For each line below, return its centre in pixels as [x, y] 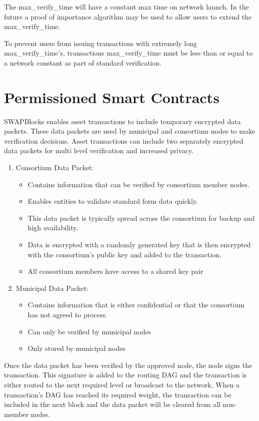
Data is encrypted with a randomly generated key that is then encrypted [139, 245]
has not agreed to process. [67, 314]
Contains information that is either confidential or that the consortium [136, 305]
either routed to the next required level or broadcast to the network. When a [122, 384]
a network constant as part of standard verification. [83, 62]
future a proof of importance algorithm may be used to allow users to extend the [128, 16]
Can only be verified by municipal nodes [89, 331]
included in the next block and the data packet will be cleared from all [112, 404]
